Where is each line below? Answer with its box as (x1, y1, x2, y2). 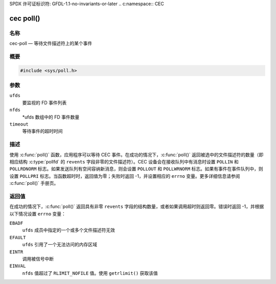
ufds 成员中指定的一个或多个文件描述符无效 (22, 227, 115, 233)
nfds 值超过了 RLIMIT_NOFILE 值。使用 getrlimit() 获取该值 (22, 270, 158, 276)
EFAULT (9, 234, 26, 240)
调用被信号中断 (22, 255, 54, 262)
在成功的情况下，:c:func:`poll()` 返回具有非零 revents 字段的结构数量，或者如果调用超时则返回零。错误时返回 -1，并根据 (9, 203, 264, 209)
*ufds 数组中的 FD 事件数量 (22, 114, 80, 120)
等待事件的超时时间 (22, 128, 63, 134)
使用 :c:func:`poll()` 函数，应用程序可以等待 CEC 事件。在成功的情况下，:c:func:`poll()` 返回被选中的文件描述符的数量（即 (9, 151, 264, 158)
